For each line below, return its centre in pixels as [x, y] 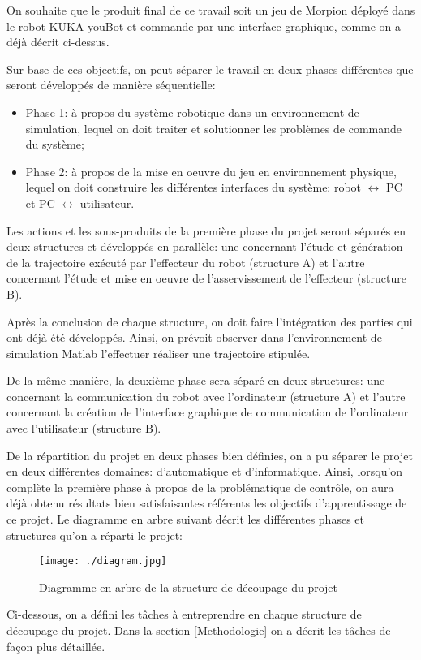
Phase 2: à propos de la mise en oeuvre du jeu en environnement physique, [211, 171]
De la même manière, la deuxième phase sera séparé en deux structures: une [196, 380]
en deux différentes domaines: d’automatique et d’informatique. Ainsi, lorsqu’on [205, 471]
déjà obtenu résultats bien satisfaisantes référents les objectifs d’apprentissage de [207, 503]
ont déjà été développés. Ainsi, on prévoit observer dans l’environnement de [194, 337]
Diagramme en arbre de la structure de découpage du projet [189, 587]
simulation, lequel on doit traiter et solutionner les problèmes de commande [214, 128]
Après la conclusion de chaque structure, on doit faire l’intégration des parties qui [210, 321]
